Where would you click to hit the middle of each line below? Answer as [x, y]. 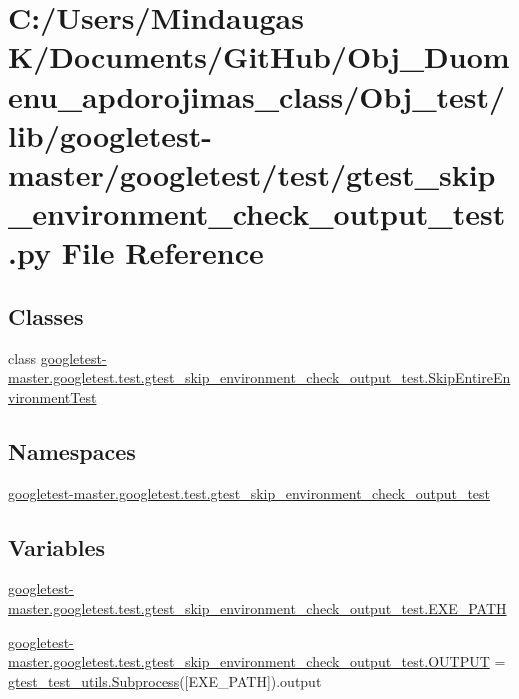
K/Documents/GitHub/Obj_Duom [259, 56]
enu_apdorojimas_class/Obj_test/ [257, 95]
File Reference [162, 252]
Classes [46, 315]
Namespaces [72, 450]
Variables [57, 546]
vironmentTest [52, 396]
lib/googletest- [110, 134]
